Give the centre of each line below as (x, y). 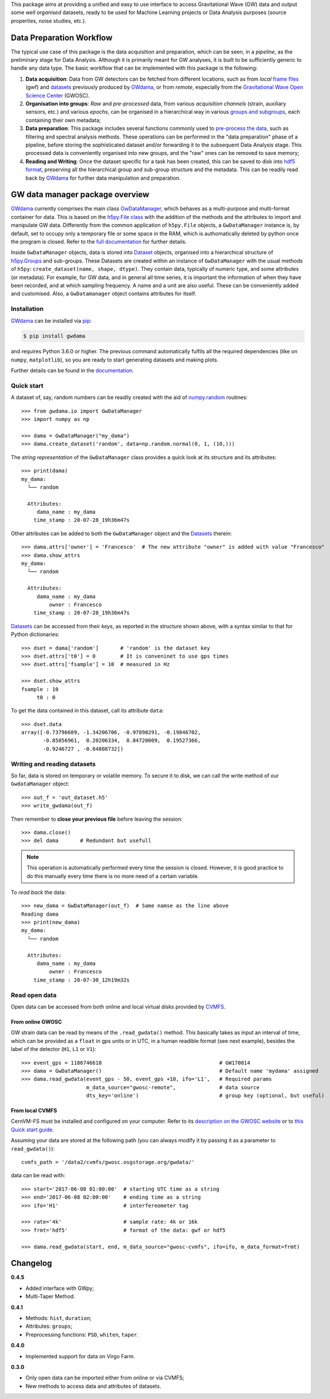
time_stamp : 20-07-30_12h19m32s (82, 980)
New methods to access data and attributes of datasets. (93, 1386)
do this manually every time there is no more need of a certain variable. (113, 876)
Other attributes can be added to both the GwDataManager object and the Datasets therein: (121, 533)
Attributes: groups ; (49, 1326)
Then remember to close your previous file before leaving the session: (97, 819)
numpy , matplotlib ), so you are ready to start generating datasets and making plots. (115, 360)
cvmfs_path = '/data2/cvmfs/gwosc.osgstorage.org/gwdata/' (108, 1162)
